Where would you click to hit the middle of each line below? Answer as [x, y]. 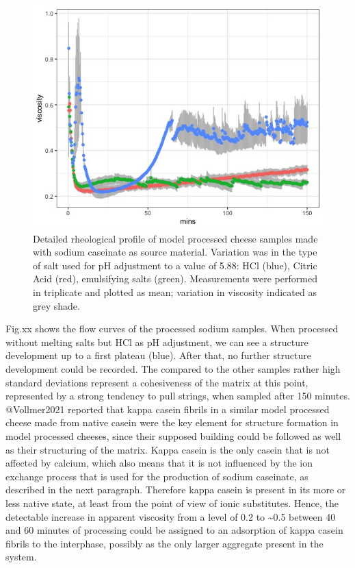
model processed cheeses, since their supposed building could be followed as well [173, 436]
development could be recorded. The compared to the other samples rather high [173, 369]
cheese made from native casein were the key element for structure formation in [172, 422]
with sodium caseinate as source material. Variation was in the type [175, 252]
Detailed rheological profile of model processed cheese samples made [175, 238]
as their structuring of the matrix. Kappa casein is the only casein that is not [168, 449]
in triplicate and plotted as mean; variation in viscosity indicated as [175, 292]
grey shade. [56, 305]
